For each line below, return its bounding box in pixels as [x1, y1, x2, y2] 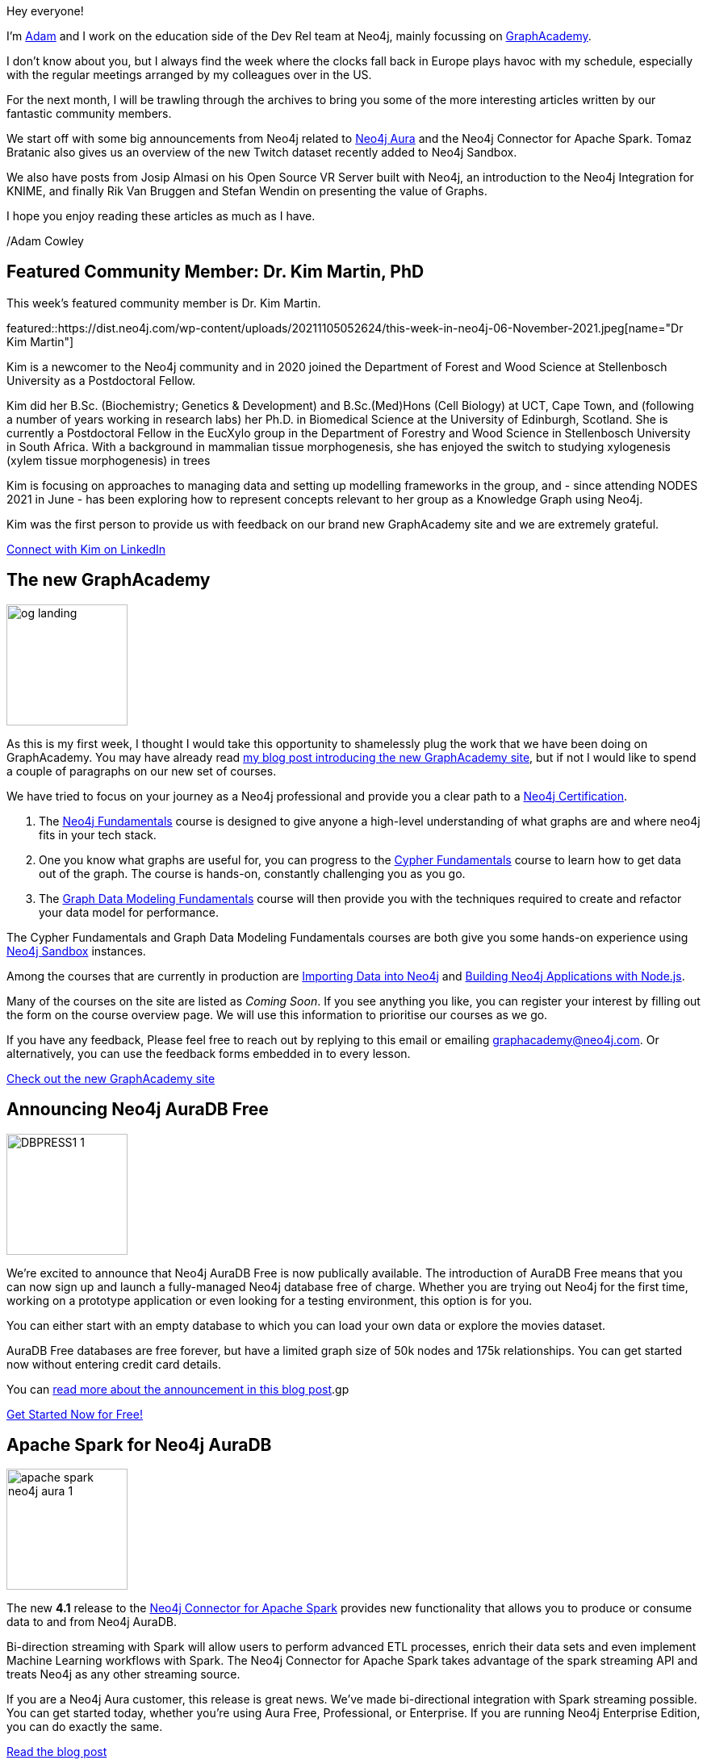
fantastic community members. [6, 107, 172, 120]
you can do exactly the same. [6, 1720, 163, 1734]
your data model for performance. [39, 905, 219, 919]
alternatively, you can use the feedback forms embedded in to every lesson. [6, 1046, 411, 1060]
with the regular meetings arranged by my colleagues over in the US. [6, 68, 372, 82]
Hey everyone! [6, 4, 84, 18]
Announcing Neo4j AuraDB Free [6, 1099, 269, 1120]
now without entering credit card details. [6, 1357, 222, 1371]
